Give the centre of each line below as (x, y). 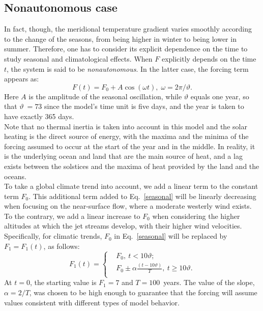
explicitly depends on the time (209, 58)
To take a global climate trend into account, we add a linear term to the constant (131, 186)
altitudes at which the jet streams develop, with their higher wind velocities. (123, 226)
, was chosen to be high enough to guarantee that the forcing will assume (143, 292)
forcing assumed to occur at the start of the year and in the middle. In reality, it (130, 146)
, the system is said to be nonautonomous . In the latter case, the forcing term (128, 68)
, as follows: (62, 246)
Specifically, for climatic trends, (53, 236)
